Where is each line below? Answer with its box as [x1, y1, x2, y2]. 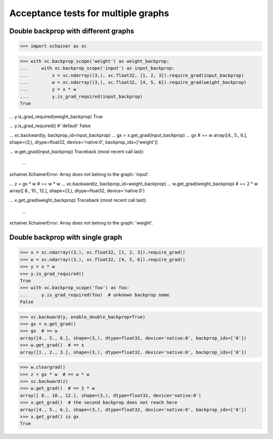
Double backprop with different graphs [9, 27, 134, 35]
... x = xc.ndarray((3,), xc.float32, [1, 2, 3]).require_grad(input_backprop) [20, 72, 244, 78]
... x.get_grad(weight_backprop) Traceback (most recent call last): [9, 197, 147, 203]
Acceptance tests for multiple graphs [9, 8, 169, 19]
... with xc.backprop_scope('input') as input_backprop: [20, 66, 175, 71]
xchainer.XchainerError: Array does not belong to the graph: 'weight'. [9, 220, 153, 226]
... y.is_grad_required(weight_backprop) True [9, 114, 103, 120]
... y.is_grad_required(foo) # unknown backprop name [20, 292, 169, 298]
